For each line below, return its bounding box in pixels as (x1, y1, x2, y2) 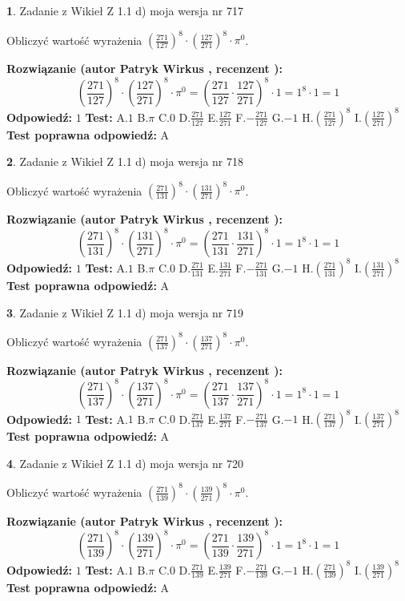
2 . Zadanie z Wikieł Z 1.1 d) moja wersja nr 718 (6, 153, 244, 170)
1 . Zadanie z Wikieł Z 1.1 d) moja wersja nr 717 (6, 2, 244, 18)
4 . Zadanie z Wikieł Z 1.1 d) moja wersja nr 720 (6, 454, 244, 471)
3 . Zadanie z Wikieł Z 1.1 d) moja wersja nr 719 (6, 304, 244, 321)
